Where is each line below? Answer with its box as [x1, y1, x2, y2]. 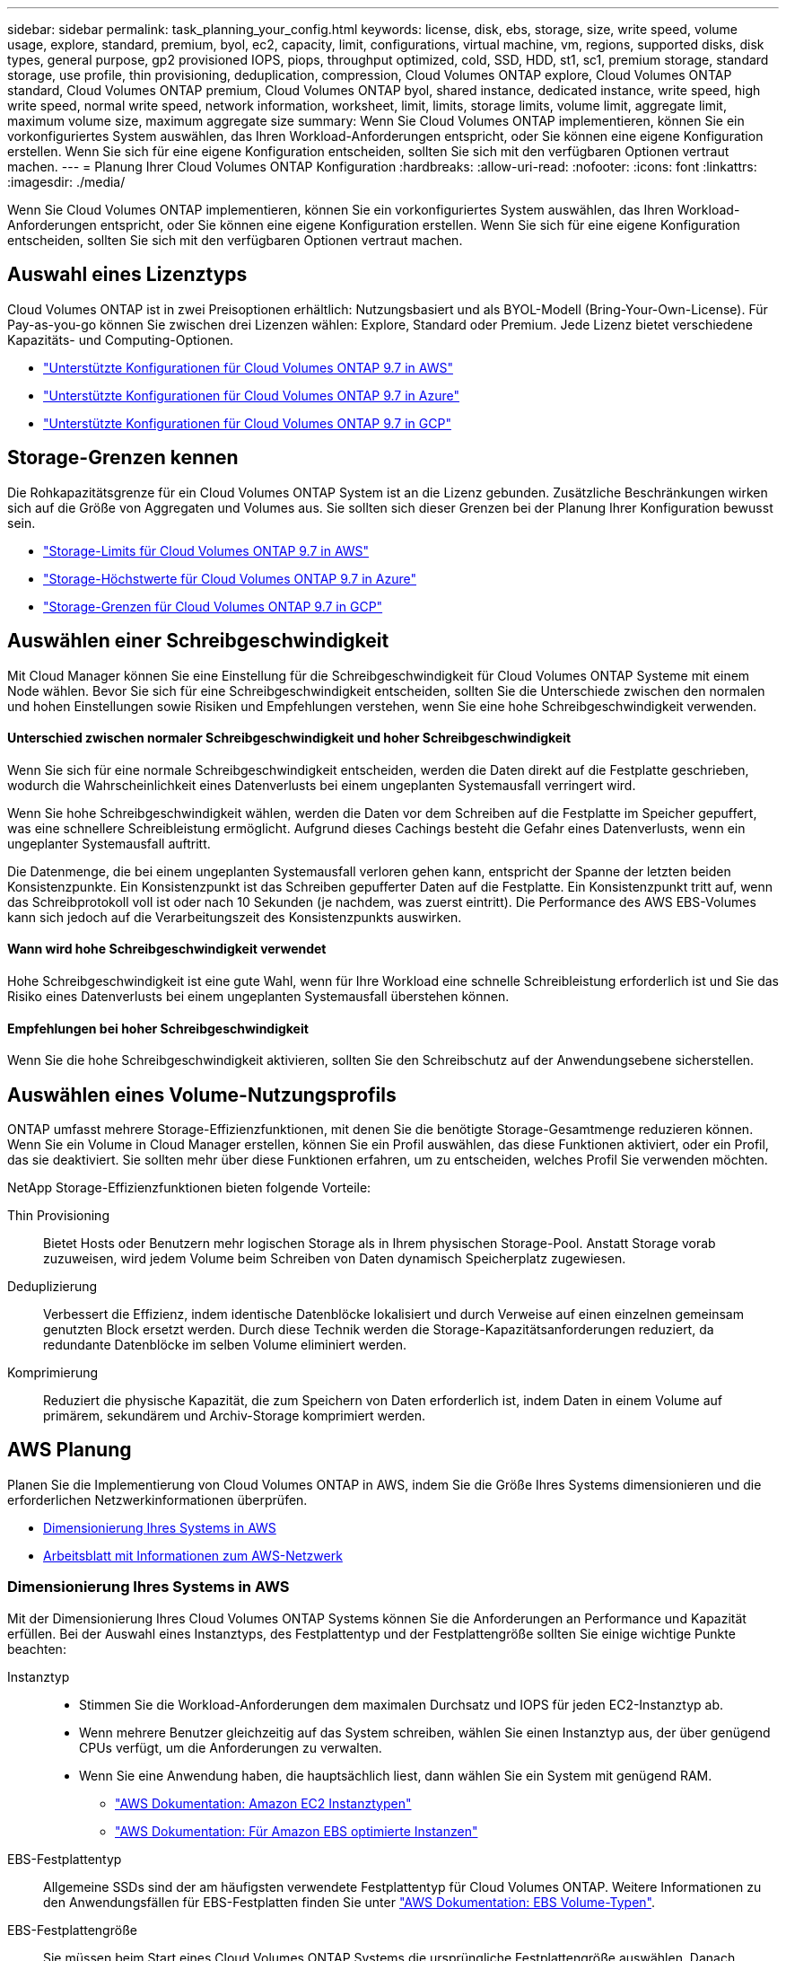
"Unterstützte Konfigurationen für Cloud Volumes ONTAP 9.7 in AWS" [43, 359, 453, 375]
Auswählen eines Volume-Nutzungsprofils [7, 1083, 397, 1106]
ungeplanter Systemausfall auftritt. [7, 835, 211, 851]
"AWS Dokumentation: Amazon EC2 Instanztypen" [115, 1795, 412, 1811]
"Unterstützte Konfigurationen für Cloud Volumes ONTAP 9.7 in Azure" [43, 387, 459, 403]
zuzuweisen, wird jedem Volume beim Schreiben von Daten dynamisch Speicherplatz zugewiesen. [43, 1251, 626, 1267]
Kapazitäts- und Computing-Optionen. [7, 331, 234, 347]
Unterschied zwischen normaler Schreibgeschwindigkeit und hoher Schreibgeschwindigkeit [7, 730, 572, 746]
